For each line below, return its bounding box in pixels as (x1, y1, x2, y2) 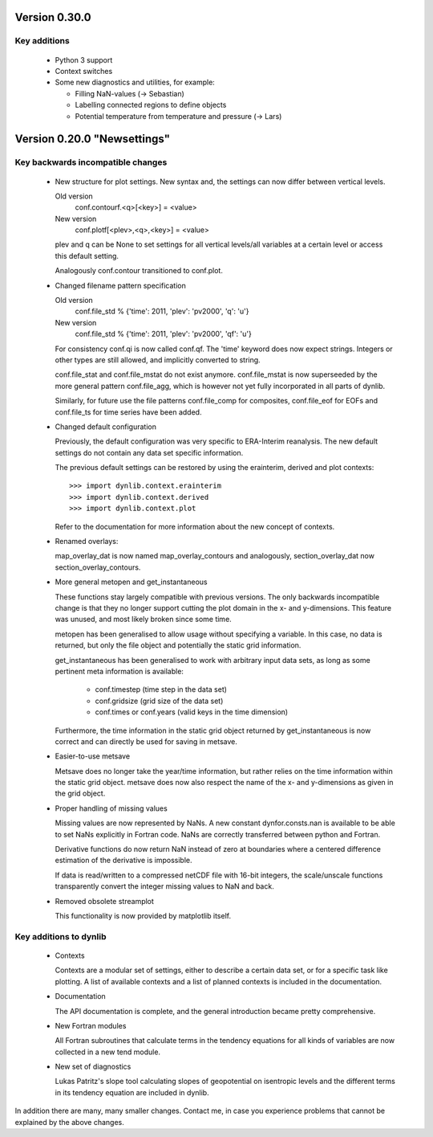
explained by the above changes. (14, 1117, 124, 1127)
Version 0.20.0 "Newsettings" (14, 133, 171, 146)
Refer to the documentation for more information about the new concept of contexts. (55, 521, 335, 531)
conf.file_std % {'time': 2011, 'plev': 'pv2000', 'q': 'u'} (75, 306, 249, 317)
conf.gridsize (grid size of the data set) (95, 696, 224, 706)
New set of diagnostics (55, 1061, 132, 1072)
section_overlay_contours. (55, 562, 141, 572)
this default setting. (55, 251, 119, 260)
